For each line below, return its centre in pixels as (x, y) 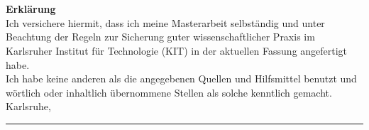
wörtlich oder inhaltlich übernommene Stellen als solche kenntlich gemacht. (169, 92)
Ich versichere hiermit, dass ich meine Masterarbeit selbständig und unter (165, 22)
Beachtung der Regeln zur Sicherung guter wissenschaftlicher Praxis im (160, 37)
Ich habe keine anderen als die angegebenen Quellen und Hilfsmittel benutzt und (181, 78)
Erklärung (31, 9)
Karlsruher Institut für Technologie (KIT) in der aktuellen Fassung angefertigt (177, 50)
